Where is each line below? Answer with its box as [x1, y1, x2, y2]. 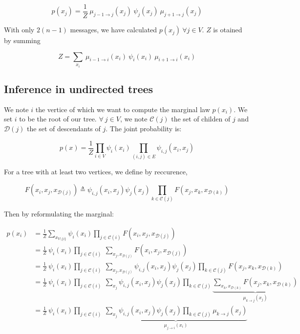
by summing [4, 35, 41, 46]
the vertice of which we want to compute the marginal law [35, 104, 210, 114]
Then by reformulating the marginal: [4, 209, 114, 219]
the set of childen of [171, 114, 231, 124]
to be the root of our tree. [19, 114, 97, 124]
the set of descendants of [27, 123, 101, 134]
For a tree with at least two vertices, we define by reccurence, [4, 167, 188, 177]
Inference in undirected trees [4, 81, 153, 96]
